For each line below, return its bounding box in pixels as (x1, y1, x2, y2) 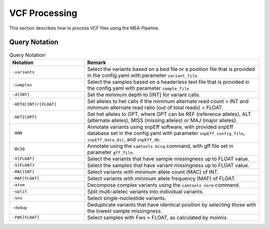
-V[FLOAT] (12, 156, 35, 161)
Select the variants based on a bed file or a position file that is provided (87, 65, 255, 72)
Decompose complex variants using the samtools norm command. (87, 181, 240, 188)
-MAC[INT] (12, 169, 35, 174)
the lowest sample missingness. (87, 207, 162, 214)
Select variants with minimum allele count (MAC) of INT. (87, 168, 219, 175)
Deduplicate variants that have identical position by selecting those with (87, 201, 256, 208)
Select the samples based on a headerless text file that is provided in (87, 78, 249, 85)
